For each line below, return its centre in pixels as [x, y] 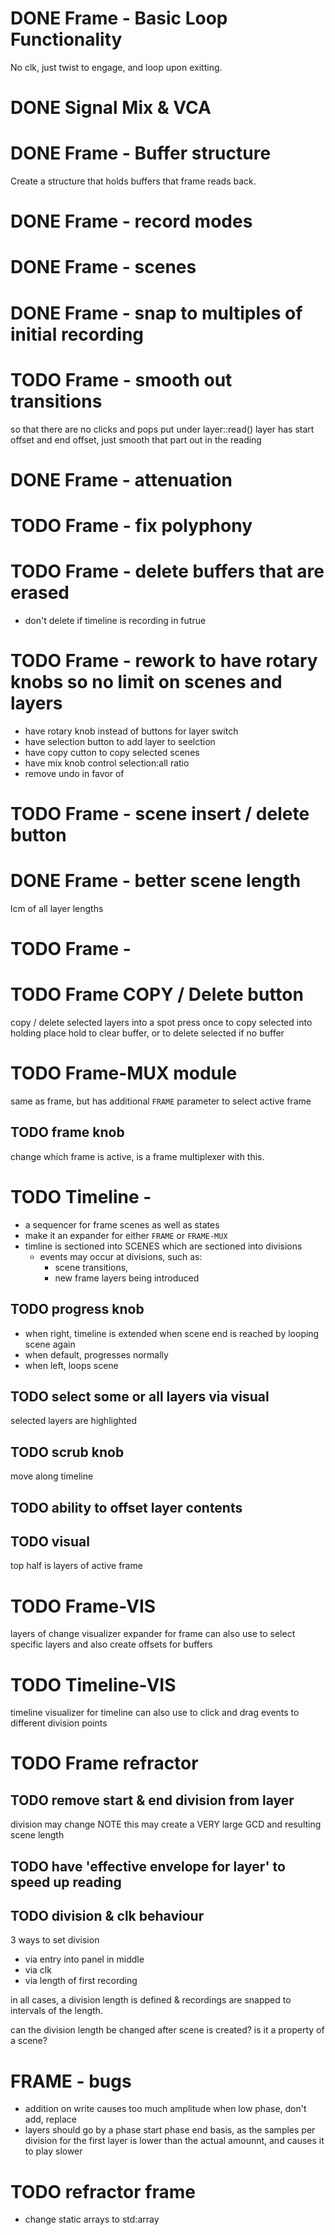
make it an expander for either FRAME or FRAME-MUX [126, 1235]
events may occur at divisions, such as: [121, 1256]
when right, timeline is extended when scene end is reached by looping [172, 1333]
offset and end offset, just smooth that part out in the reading [136, 439]
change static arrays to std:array [92, 2219]
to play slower [53, 2151]
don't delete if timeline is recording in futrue [115, 620]
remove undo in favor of [74, 773]
